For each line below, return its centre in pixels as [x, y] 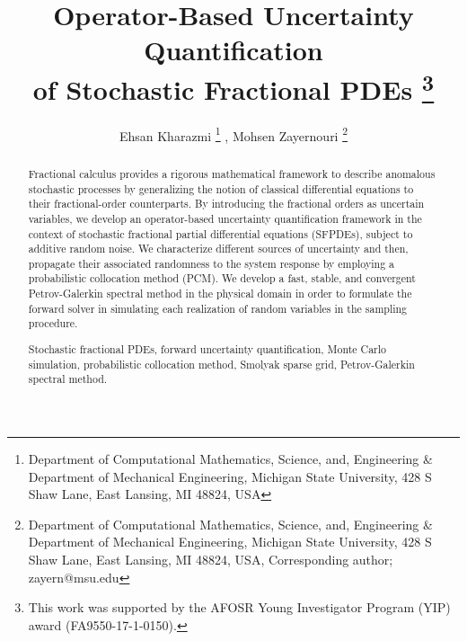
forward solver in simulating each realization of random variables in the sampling [218, 308]
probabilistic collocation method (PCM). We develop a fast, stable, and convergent [222, 278]
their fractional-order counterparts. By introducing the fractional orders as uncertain [226, 204]
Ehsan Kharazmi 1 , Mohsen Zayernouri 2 [233, 134]
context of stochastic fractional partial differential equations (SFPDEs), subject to [220, 233]
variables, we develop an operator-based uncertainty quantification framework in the [225, 218]
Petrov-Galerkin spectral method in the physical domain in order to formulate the [220, 294]
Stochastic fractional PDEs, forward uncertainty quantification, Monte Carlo [207, 348]
